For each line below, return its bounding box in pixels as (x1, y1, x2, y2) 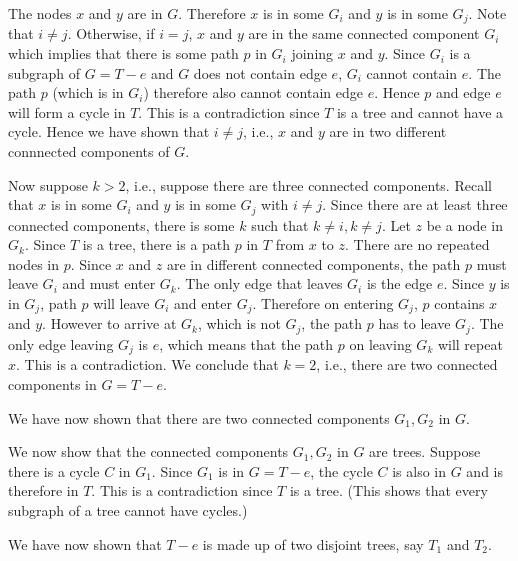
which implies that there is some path (8, 43, 239, 64)
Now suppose (8, 174, 88, 195)
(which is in (52, 82, 124, 103)
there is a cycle (8, 460, 100, 481)
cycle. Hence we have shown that (8, 121, 210, 142)
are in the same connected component (248, 23, 480, 44)
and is (466, 460, 504, 481)
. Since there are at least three (322, 194, 508, 215)
